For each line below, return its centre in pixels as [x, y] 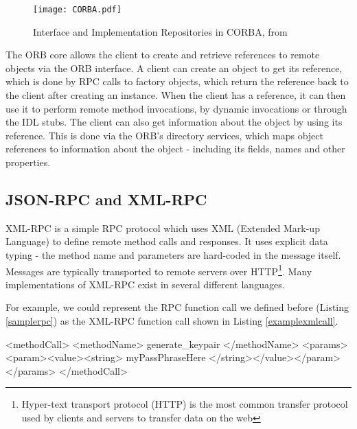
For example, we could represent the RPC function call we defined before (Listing [177, 307]
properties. [28, 162]
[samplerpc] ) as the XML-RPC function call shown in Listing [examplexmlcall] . [172, 321]
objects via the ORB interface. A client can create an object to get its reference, [174, 68]
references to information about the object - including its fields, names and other [175, 149]
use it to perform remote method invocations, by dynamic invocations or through [176, 108]
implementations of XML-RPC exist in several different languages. [145, 284]
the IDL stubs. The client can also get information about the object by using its [174, 122]
